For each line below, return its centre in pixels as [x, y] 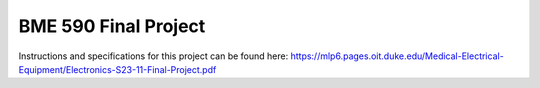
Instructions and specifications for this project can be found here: [153, 56]
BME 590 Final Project [112, 26]
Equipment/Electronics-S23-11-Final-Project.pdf [117, 69]
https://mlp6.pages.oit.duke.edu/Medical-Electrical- [397, 56]
